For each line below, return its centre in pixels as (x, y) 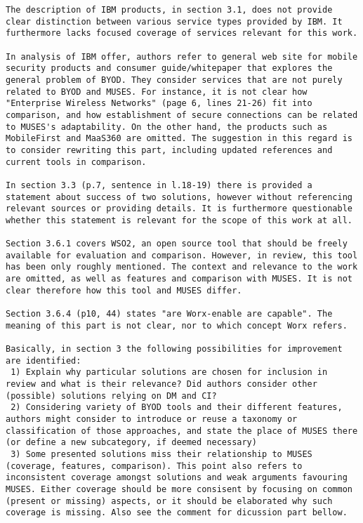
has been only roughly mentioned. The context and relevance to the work (182, 267)
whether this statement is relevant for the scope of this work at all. (179, 220)
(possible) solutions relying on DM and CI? (111, 396)
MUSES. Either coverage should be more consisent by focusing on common (179, 489)
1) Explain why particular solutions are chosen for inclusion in (169, 372)
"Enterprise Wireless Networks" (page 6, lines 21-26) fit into (159, 104)
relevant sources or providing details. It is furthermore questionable (179, 209)
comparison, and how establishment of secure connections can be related (182, 115)
